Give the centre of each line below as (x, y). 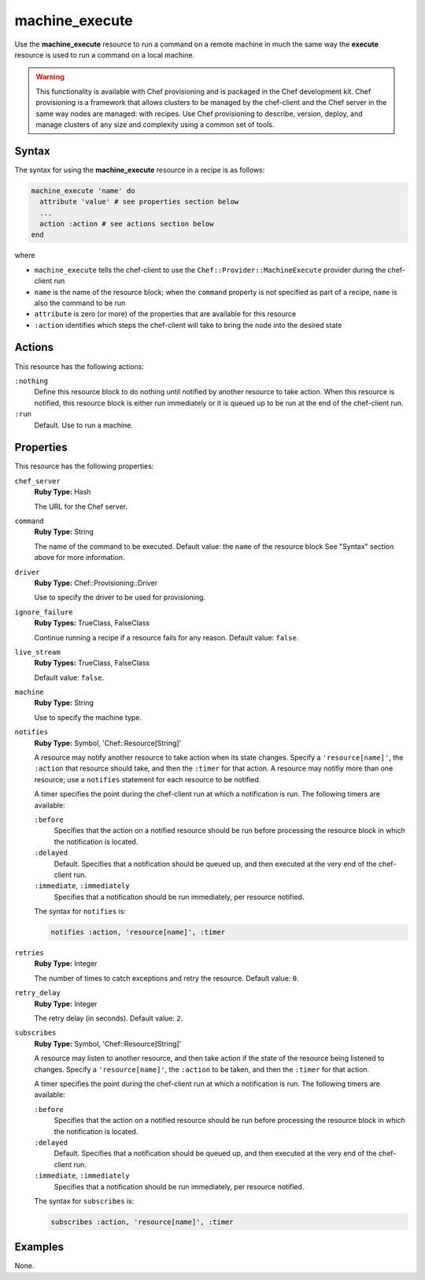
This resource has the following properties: (84, 466)
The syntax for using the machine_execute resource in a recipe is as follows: (140, 170)
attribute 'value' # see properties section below (139, 202)
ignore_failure (44, 612)
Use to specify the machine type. (88, 717)
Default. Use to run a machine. (84, 425)
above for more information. (79, 558)
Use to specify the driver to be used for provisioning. (120, 597)
